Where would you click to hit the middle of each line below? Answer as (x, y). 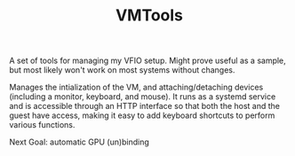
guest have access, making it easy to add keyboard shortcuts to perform (142, 115)
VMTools (149, 16)
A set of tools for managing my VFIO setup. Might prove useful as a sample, (147, 61)
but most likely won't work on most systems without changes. (122, 70)
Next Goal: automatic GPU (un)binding (79, 142)
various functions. (42, 125)
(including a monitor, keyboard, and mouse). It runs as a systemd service (143, 97)
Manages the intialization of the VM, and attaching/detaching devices (136, 87)
